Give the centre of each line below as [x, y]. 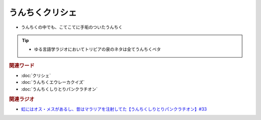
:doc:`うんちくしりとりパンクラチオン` [59, 89]
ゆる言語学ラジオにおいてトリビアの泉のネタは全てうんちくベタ [98, 49]
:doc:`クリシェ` [36, 75]
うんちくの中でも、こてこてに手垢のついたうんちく [72, 27]
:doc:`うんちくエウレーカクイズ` [53, 82]
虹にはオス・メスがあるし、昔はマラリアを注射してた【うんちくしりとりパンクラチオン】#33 [114, 109]
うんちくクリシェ [43, 13]
